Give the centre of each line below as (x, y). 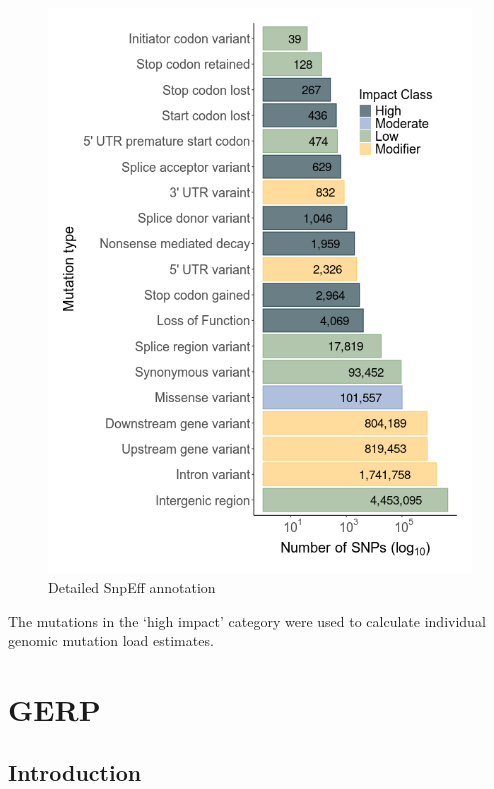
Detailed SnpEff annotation (132, 586)
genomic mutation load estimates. (111, 640)
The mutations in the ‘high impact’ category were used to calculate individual (247, 620)
